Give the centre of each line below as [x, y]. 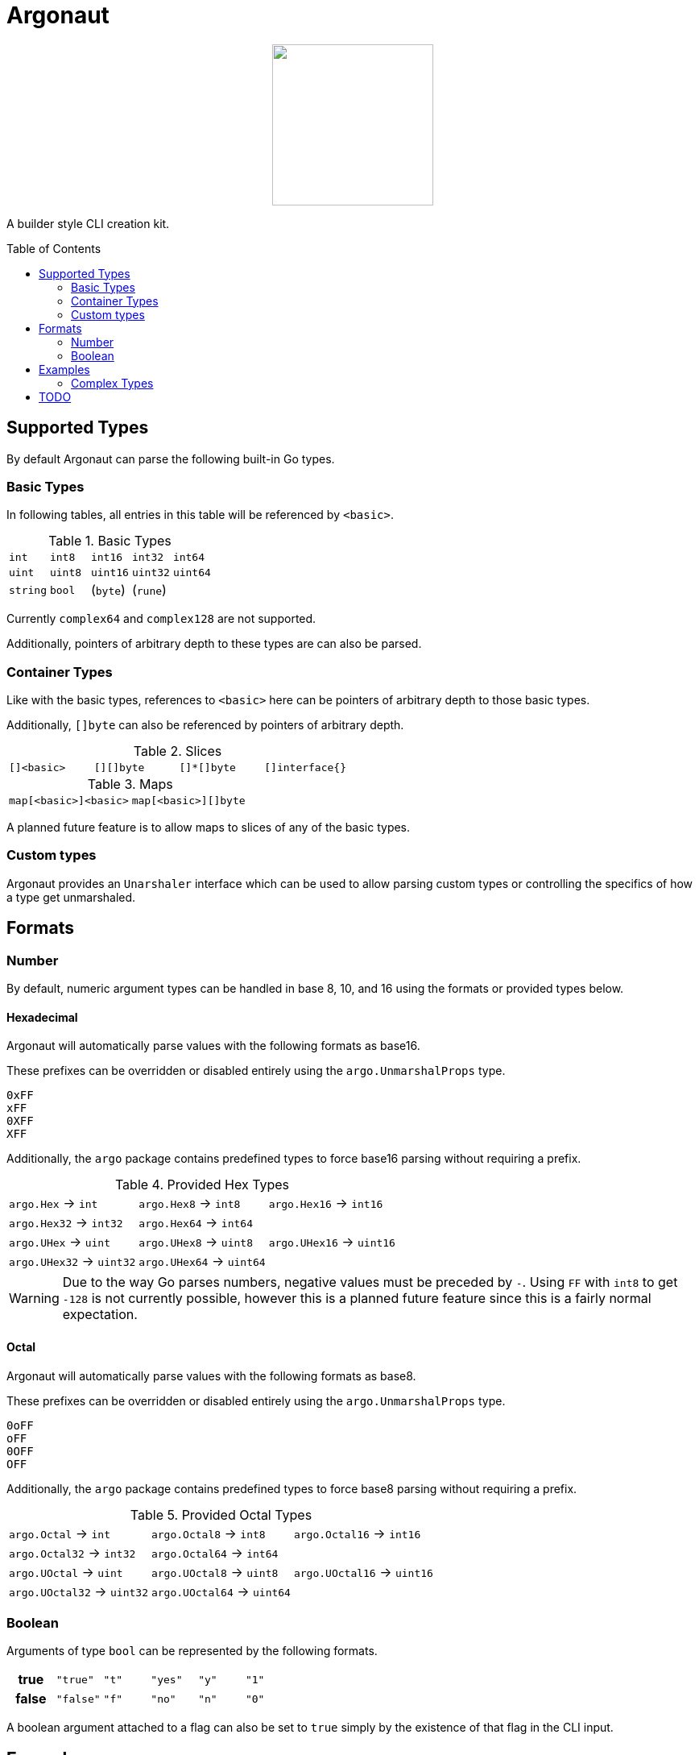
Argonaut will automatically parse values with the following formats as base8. [211, 1375]
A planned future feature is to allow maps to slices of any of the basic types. [209, 828]
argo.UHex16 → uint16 [332, 1242]
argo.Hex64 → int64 [196, 1223]
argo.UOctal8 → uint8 [215, 1572]
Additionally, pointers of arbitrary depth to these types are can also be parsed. [214, 644]
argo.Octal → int [60, 1533]
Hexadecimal [42, 1017]
